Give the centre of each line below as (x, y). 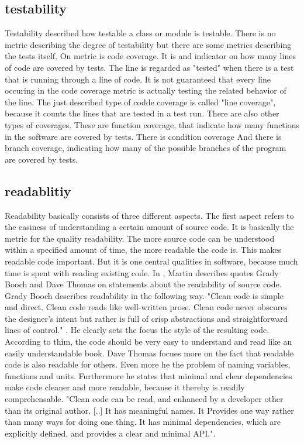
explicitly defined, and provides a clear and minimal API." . (110, 433)
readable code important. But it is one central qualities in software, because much (151, 261)
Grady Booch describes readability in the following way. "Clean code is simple (144, 295)
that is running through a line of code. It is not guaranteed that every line (138, 79)
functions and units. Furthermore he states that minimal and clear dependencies (148, 375)
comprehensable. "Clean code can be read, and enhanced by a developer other (144, 399)
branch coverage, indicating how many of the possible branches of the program (146, 148)
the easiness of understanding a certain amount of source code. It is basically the (149, 227)
